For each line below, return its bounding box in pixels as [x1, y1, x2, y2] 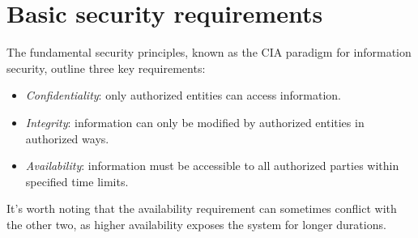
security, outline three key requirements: [6, 59, 206, 76]
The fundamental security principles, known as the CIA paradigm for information [6, 44, 412, 61]
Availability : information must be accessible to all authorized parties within [25, 157, 399, 174]
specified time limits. [25, 172, 129, 189]
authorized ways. [25, 130, 109, 147]
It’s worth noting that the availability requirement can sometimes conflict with [6, 200, 397, 217]
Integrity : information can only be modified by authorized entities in [25, 113, 365, 130]
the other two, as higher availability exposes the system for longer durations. [6, 215, 386, 232]
